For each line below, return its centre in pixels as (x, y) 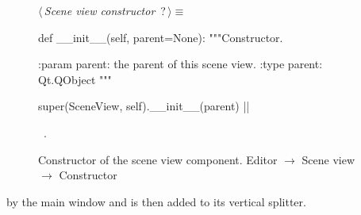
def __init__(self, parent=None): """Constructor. (161, 37)
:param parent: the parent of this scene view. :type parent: (180, 64)
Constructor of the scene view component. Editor (158, 159)
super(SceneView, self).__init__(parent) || (144, 106)
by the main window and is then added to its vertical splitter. (156, 201)
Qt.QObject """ (75, 79)
